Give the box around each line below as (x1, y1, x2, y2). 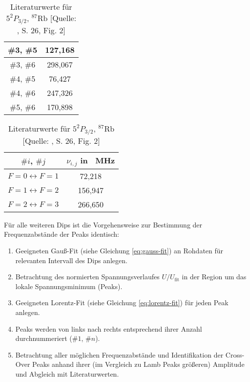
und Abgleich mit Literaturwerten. (15, 368, 119, 379)
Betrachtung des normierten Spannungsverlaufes (15, 271, 160, 282)
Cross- (225, 349, 245, 360)
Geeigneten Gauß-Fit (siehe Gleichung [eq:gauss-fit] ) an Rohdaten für (15, 246, 224, 255)
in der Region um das (182, 271, 247, 282)
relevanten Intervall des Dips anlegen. (15, 255, 127, 265)
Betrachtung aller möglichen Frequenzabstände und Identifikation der (15, 349, 224, 360)
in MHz (80, 154, 115, 166)
